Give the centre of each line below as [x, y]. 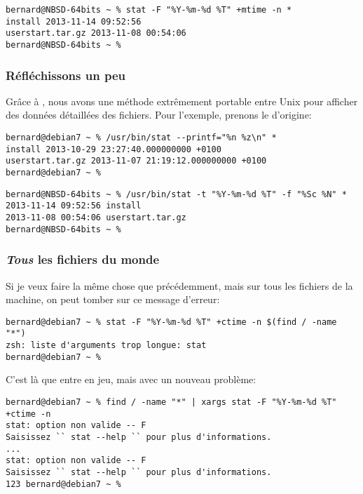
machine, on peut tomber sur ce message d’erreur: [113, 299]
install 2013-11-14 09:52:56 [74, 21]
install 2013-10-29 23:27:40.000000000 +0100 [114, 149]
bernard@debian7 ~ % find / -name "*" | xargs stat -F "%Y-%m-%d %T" [171, 402]
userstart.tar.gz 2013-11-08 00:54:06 [96, 33]
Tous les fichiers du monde [82, 259]
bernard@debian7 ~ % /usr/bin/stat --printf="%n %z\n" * [141, 138]
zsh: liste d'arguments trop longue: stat [106, 345]
